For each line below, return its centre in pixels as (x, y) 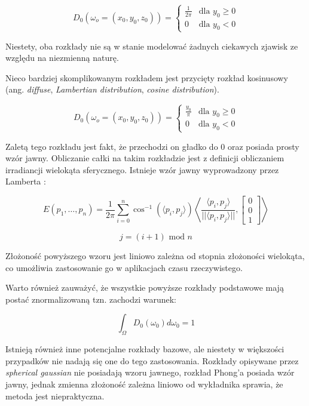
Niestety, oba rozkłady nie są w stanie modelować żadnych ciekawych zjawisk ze (152, 46)
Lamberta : (26, 181)
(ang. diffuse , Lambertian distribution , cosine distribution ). (112, 89)
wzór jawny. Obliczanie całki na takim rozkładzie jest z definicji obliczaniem (145, 158)
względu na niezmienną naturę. (62, 58)
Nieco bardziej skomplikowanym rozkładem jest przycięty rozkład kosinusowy (147, 77)
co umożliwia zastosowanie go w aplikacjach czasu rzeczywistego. (124, 267)
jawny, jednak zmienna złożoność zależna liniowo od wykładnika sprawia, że (144, 384)
